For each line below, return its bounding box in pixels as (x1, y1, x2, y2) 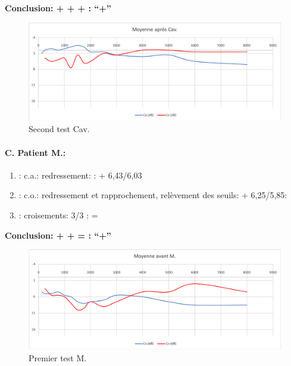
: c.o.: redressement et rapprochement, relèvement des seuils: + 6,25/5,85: (18, 189, 287, 201)
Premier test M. (29, 351, 87, 364)
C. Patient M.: (5, 146, 66, 158)
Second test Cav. (29, 123, 90, 135)
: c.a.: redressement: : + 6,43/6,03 (18, 168, 142, 181)
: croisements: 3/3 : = (18, 208, 98, 221)
